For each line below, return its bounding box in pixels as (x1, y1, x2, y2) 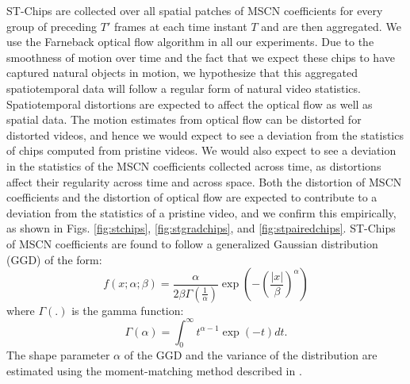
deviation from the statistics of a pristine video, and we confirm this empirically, (6, 204, 397, 221)
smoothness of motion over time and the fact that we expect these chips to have (6, 48, 395, 65)
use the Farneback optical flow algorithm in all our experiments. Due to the (6, 33, 374, 50)
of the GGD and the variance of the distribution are (124, 347, 377, 363)
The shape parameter (6, 347, 110, 363)
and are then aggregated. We (261, 17, 401, 34)
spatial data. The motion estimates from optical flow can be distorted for (6, 111, 362, 128)
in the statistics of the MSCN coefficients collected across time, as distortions (6, 157, 381, 174)
